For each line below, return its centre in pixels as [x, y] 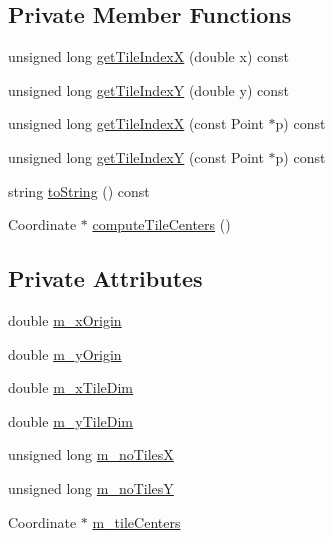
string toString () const [79, 190]
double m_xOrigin [65, 319]
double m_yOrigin [65, 353]
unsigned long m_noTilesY [91, 487]
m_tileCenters [136, 521]
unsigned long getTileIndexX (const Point [136, 123]
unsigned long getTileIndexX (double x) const [148, 56]
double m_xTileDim [71, 387]
